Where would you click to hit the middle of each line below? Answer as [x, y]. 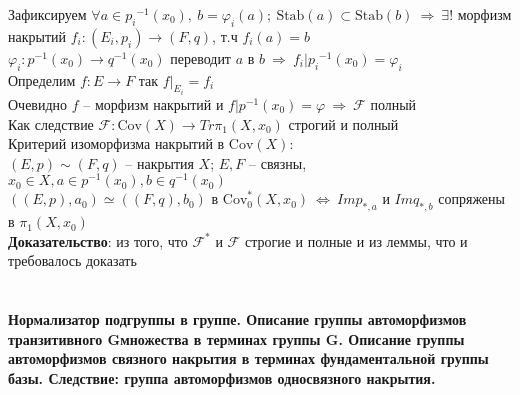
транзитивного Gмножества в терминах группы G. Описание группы [236, 338]
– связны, [278, 162]
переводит [200, 57]
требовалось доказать [72, 260]
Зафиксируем [47, 14]
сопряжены [471, 198]
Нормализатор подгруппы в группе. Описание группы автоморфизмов [237, 319]
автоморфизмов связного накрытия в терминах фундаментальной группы [248, 358]
